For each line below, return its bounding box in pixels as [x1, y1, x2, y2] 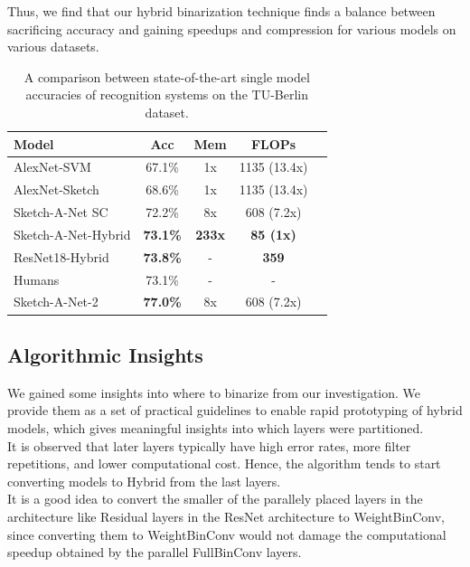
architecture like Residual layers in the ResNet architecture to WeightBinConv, [7, 506, 445, 525]
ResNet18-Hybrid [14, 247, 109, 266]
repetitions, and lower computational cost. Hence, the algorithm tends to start [7, 454, 441, 473]
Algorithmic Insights [7, 340, 203, 368]
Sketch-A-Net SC [14, 203, 108, 222]
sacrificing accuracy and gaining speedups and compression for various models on [7, 19, 456, 38]
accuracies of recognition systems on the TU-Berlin [25, 85, 308, 104]
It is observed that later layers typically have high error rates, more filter [7, 436, 411, 455]
